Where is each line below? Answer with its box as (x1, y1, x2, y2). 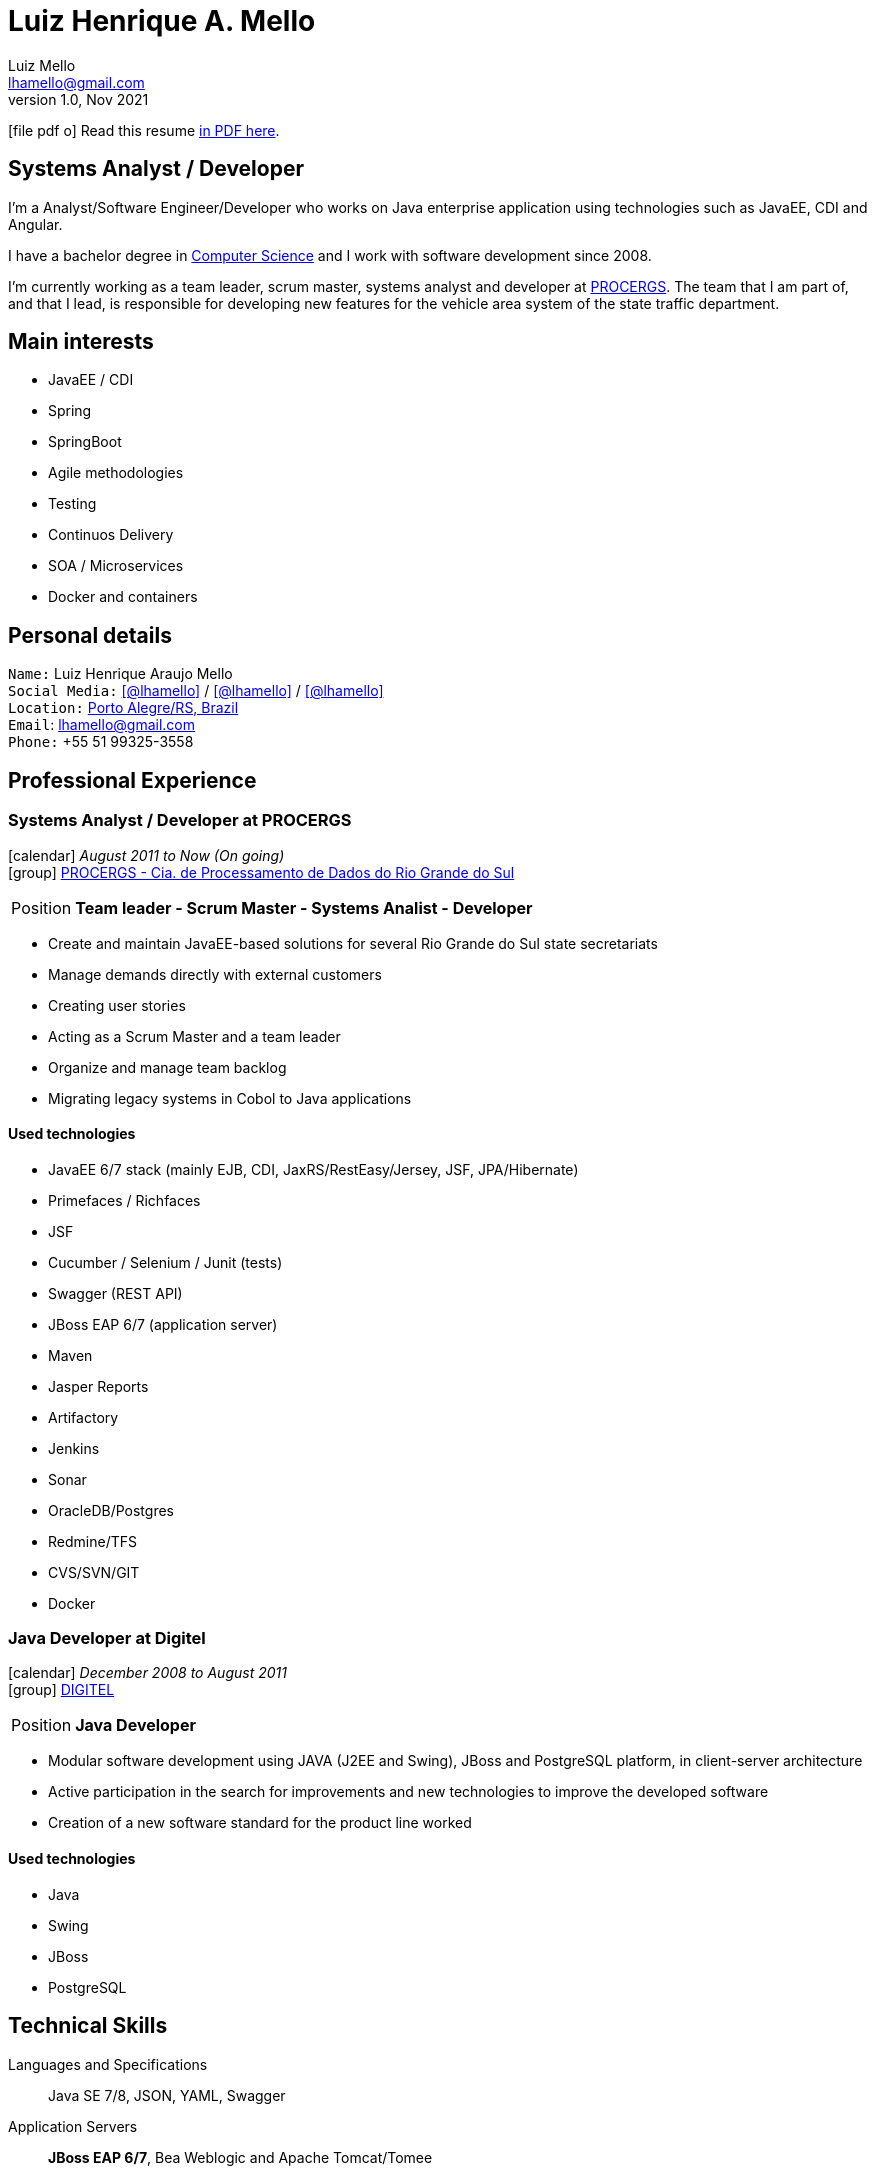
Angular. (8, 215, 63, 233)
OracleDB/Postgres (48, 1501, 174, 1519)
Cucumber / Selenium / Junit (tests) (48, 1253, 283, 1271)
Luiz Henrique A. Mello (8, 4, 316, 38)
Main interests (8, 329, 154, 355)
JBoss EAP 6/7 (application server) (48, 1315, 278, 1333)
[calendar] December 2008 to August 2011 (8, 1664, 287, 1682)
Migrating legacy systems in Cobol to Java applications (48, 1089, 412, 1107)
